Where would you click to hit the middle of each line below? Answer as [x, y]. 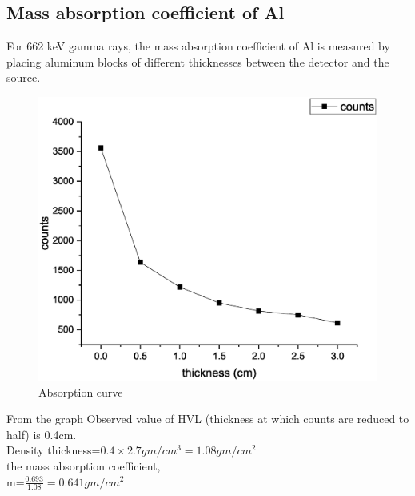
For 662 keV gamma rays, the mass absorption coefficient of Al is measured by [198, 46]
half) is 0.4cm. [42, 434]
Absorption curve [81, 391]
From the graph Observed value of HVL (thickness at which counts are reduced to [208, 419]
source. [24, 77]
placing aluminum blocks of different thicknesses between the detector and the [198, 61]
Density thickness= [54, 450]
